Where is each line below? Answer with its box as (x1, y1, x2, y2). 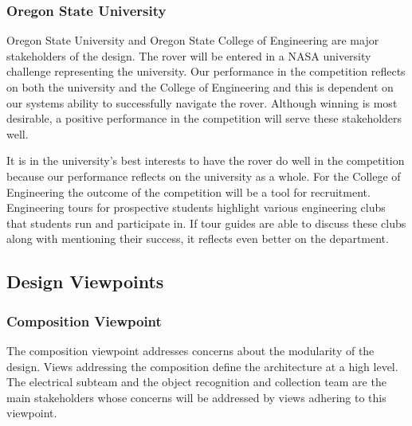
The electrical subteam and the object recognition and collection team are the (6, 373, 386, 390)
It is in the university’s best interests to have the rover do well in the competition (6, 152, 405, 169)
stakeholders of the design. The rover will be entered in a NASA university (6, 47, 371, 64)
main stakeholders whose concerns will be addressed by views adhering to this (6, 389, 386, 405)
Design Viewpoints (6, 269, 164, 294)
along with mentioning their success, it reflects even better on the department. (6, 230, 389, 247)
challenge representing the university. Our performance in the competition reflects (6, 63, 406, 80)
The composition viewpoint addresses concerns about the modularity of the (6, 342, 375, 358)
